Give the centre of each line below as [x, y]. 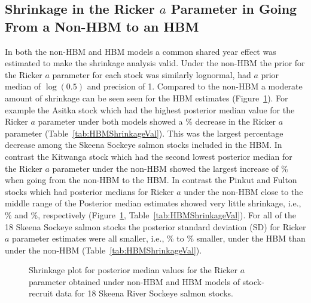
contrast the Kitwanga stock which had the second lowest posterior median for [149, 156]
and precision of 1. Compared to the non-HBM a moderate [195, 86]
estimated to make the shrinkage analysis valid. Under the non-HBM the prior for [155, 63]
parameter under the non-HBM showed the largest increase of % [170, 168]
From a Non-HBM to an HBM [102, 26]
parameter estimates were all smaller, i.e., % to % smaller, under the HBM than [159, 238]
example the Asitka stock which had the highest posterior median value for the [150, 109]
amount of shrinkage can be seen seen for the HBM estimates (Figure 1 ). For [147, 98]
